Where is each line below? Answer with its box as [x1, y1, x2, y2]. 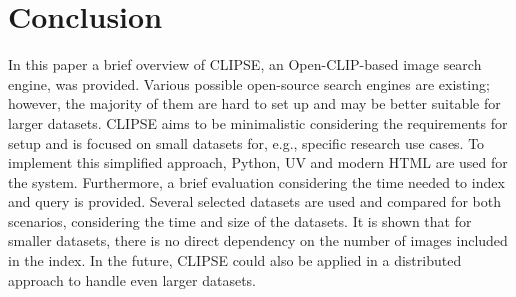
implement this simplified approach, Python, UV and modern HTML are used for [8, 152, 508, 173]
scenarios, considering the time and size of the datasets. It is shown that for [8, 210, 472, 231]
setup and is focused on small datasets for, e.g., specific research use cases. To [8, 132, 485, 153]
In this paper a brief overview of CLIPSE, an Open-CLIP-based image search [8, 54, 482, 75]
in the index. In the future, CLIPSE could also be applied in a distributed [8, 250, 462, 271]
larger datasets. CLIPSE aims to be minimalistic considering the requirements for [8, 112, 508, 133]
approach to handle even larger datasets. [8, 269, 256, 290]
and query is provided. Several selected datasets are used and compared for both [8, 191, 501, 212]
